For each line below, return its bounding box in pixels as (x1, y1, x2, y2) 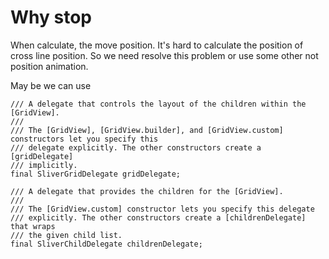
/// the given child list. (10, 230, 123, 240)
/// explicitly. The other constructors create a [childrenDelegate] (10, 212, 307, 223)
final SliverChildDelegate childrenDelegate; (10, 239, 203, 249)
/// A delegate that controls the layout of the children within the (10, 99, 307, 109)
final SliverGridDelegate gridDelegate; (10, 169, 182, 179)
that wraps (10, 221, 56, 231)
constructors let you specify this (10, 134, 159, 144)
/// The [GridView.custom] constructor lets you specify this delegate (10, 204, 315, 214)
